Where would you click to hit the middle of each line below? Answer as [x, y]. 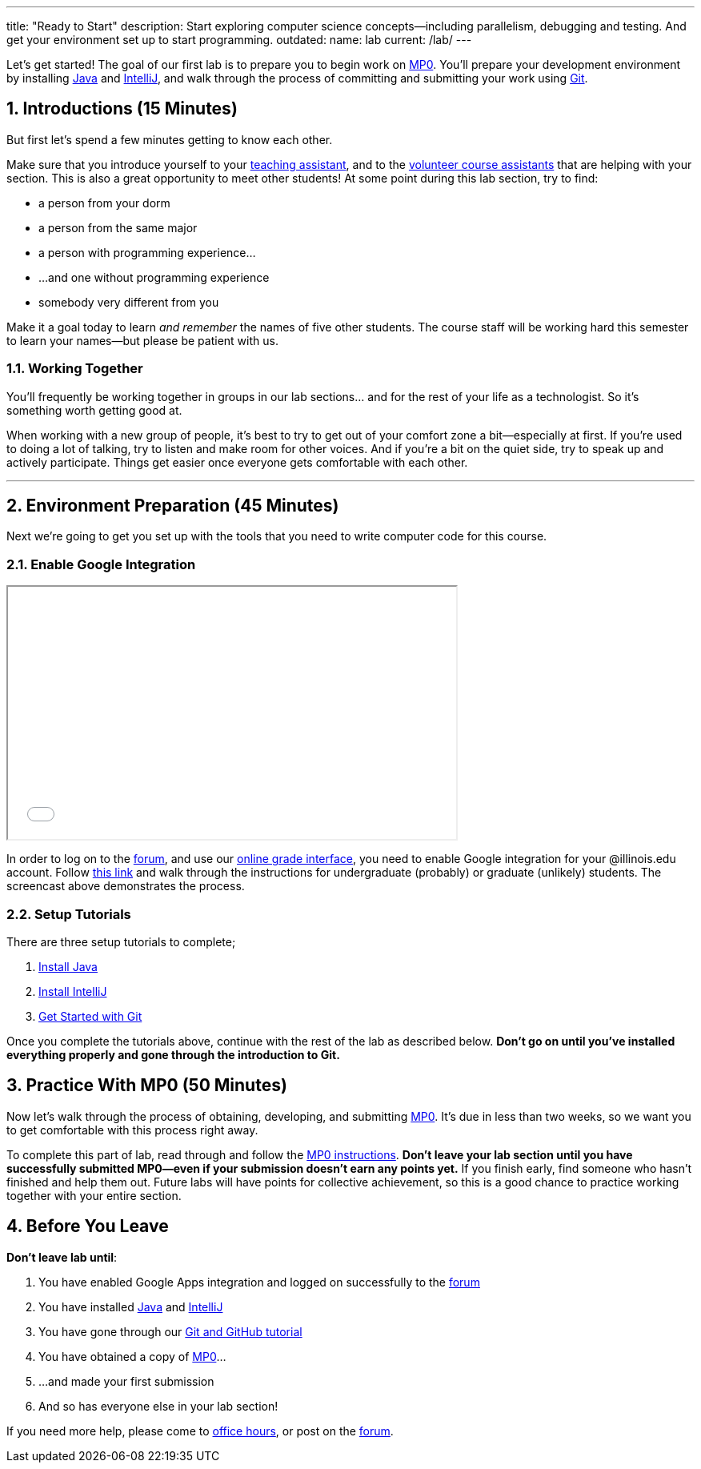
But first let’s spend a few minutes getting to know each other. [170, 139]
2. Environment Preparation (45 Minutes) [173, 506]
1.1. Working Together [75, 369]
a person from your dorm [104, 203]
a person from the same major [118, 227]
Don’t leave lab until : [62, 1257]
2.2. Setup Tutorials [69, 914]
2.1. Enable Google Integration [101, 564]
